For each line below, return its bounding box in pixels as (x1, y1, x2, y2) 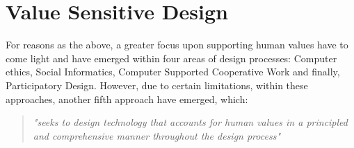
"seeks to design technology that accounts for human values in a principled (33, 115, 348, 129)
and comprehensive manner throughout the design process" (33, 128, 280, 142)
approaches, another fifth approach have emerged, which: (6, 91, 248, 106)
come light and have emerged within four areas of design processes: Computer (6, 50, 337, 65)
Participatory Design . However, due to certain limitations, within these (6, 77, 308, 92)
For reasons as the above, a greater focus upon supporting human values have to (6, 37, 348, 52)
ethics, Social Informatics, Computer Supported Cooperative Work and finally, (6, 64, 340, 79)
